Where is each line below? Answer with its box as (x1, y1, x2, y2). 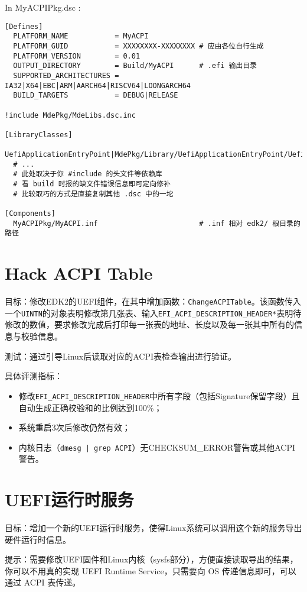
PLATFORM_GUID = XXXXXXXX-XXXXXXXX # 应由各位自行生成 (13, 41, 264, 50)
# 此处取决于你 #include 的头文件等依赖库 (13, 170, 162, 179)
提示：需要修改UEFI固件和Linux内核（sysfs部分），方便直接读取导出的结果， (5, 553, 298, 565)
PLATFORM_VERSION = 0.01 (13, 51, 141, 60)
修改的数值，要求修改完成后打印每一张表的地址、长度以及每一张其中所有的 (5, 318, 294, 331)
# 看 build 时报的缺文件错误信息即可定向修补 (13, 180, 171, 189)
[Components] (5, 209, 55, 218)
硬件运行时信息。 (5, 533, 71, 545)
